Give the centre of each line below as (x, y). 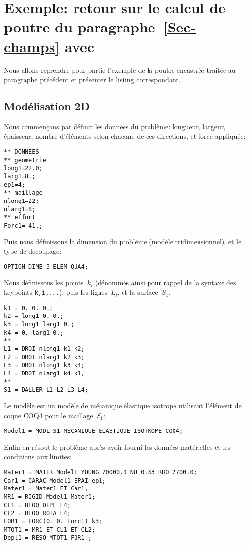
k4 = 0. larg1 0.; (34, 332)
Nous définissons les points (44, 282)
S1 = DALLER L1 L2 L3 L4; (46, 390)
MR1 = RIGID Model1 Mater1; (50, 497)
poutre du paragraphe (80, 27)
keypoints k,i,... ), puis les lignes (56, 292)
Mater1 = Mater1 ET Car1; (46, 489)
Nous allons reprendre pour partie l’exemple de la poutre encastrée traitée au (120, 70)
